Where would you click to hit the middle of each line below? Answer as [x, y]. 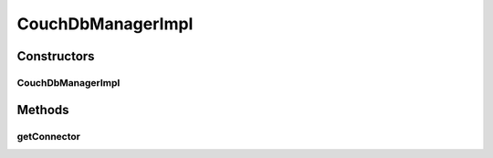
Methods [43, 110]
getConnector [49, 136]
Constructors [56, 56]
